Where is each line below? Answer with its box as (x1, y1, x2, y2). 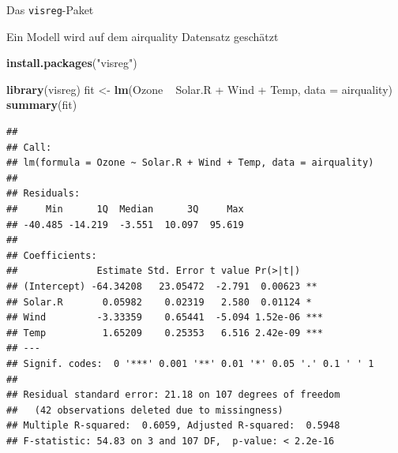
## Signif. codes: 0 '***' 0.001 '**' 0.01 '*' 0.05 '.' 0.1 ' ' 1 (6, 358, 374, 369)
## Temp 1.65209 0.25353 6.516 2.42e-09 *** (6, 327, 323, 339)
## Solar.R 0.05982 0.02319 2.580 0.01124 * (6, 296, 312, 308)
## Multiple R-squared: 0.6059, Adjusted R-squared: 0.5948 (6, 420, 340, 432)
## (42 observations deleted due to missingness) (6, 404, 283, 416)
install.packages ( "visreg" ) (6, 54, 137, 71)
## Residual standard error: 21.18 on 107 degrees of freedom (6, 389, 340, 401)
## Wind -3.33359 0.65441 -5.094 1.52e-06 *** (6, 312, 323, 324)
